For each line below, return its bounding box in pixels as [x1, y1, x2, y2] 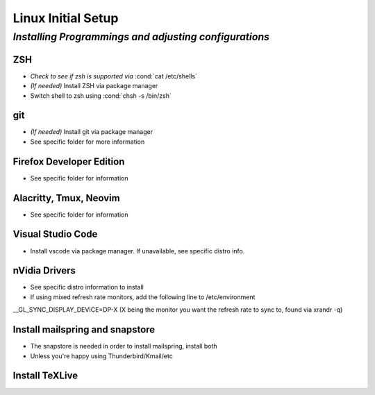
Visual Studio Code [12, 228, 98, 240]
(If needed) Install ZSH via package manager [30, 82, 158, 90]
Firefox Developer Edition [12, 156, 125, 167]
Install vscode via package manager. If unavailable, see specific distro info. [30, 246, 245, 255]
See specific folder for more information [30, 137, 145, 146]
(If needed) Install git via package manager [30, 128, 153, 136]
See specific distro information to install [30, 283, 144, 292]
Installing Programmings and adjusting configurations [12, 31, 270, 43]
